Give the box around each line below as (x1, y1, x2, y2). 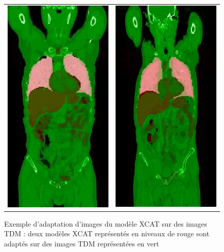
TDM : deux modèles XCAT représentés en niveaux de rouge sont (4, 228, 210, 239)
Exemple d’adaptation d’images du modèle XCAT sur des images (4, 218, 207, 229)
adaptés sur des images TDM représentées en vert (4, 238, 159, 249)
